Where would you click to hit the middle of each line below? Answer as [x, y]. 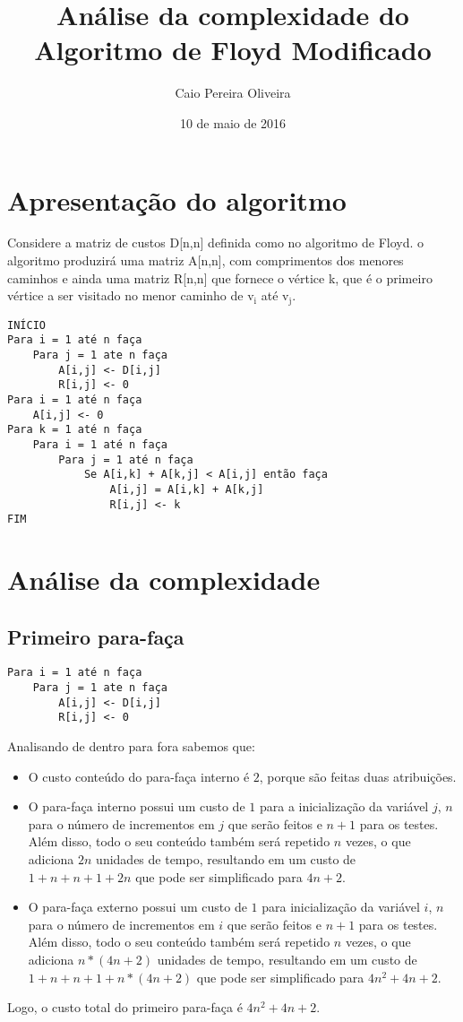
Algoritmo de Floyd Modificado [233, 50]
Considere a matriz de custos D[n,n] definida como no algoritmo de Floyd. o [216, 243]
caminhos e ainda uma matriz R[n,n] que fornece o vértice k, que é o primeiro [220, 277]
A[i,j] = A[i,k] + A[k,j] [187, 489]
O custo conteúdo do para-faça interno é [139, 776]
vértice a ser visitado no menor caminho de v [131, 295]
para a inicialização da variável [344, 806]
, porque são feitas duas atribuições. [358, 776]
